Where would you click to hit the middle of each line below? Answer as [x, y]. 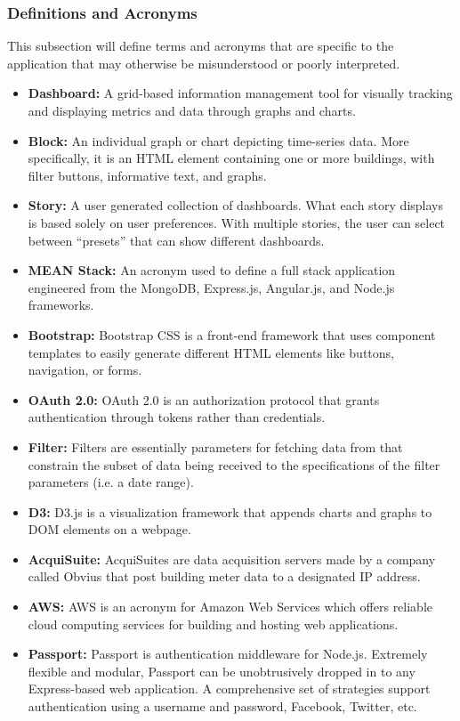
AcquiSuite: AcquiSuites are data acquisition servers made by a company [232, 559]
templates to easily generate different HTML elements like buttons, [211, 352]
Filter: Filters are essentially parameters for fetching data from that [215, 446]
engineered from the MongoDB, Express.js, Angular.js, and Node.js [211, 287]
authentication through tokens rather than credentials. [177, 417]
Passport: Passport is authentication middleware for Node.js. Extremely [228, 654]
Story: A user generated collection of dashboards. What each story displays [235, 205]
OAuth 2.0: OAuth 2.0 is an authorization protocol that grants [204, 399]
